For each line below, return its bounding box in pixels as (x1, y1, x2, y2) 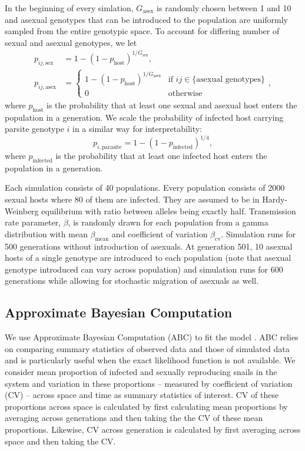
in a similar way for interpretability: (72, 122, 203, 135)
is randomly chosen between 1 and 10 (157, 2, 291, 14)
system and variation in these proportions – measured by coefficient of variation (5, 377, 293, 389)
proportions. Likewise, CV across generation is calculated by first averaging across (5, 423, 301, 435)
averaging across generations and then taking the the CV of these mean (5, 412, 263, 424)
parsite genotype (5, 122, 64, 135)
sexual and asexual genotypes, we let (5, 36, 137, 48)
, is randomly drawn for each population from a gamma (68, 216, 268, 228)
